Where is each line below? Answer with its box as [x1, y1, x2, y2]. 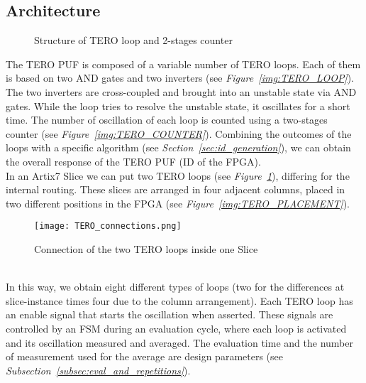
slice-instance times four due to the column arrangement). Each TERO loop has [6, 293, 353, 308]
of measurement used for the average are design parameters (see [6, 349, 283, 364]
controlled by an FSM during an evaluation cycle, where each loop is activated [6, 320, 347, 335]
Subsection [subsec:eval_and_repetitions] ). [6, 362, 191, 377]
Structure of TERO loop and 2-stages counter [34, 33, 233, 48]
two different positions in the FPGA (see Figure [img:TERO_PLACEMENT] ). [6, 195, 350, 210]
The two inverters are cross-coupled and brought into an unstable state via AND [6, 84, 357, 99]
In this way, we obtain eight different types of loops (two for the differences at [6, 279, 345, 294]
